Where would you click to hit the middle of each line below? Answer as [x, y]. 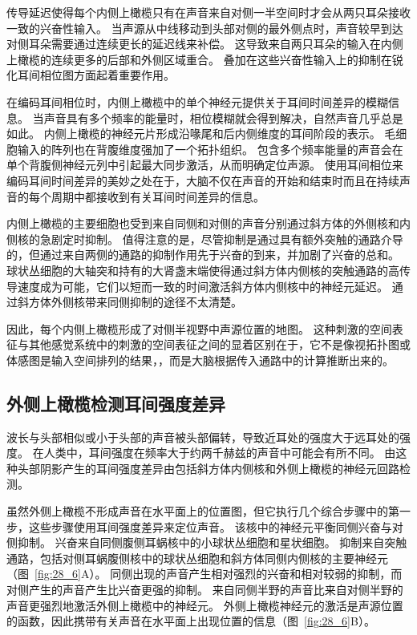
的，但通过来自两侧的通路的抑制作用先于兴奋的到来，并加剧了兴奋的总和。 [203, 255]
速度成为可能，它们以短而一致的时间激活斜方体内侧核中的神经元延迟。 [202, 286]
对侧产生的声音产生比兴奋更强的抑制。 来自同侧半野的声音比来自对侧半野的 [205, 590]
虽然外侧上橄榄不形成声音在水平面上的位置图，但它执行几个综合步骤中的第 [203, 511]
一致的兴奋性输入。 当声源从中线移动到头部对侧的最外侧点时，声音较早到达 [205, 28]
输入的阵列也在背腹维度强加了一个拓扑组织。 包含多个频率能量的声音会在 [210, 149]
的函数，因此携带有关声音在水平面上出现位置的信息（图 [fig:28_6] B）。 [191, 621]
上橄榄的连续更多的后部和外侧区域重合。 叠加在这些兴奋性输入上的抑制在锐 [205, 59]
